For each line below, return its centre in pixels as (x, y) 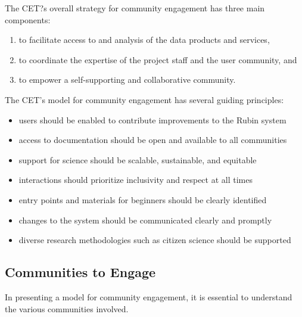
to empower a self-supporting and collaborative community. (127, 80)
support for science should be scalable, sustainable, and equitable (138, 159)
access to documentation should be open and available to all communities (153, 140)
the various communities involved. (67, 308)
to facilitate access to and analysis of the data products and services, (144, 40)
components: (28, 19)
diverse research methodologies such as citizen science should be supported (155, 240)
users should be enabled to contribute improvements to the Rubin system (152, 119)
